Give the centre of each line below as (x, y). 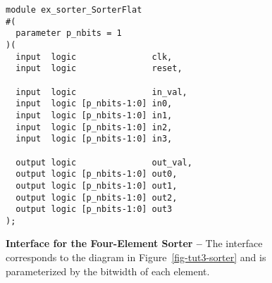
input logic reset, (99, 69)
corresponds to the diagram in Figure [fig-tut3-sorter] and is (136, 257)
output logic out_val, (104, 162)
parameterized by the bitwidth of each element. (108, 271)
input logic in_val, (101, 92)
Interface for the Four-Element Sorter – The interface (134, 243)
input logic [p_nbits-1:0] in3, (94, 139)
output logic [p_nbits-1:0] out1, (97, 185)
